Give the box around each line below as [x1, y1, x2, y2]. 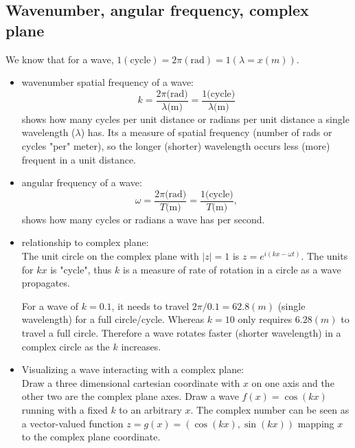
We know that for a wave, [5, 52, 114, 66]
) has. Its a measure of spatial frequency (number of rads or [80, 125, 332, 139]
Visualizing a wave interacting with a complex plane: [21, 362, 244, 377]
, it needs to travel [111, 298, 190, 313]
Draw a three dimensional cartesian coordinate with [21, 375, 240, 390]
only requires [238, 312, 293, 326]
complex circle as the [21, 339, 110, 353]
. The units [301, 249, 348, 263]
